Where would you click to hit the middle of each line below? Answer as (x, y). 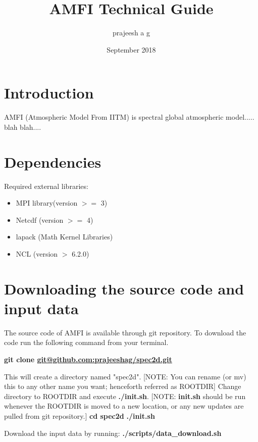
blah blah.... (23, 127)
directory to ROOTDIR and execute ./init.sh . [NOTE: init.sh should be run (125, 396)
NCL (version (37, 253)
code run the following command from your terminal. (86, 342)
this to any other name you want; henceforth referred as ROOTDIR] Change (123, 386)
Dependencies (53, 161)
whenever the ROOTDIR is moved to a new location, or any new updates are (124, 406)
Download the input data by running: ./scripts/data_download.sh (113, 433)
